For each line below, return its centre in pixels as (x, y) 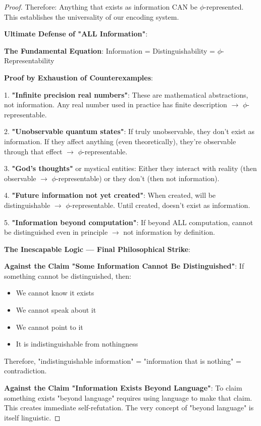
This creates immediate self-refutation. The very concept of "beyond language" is (129, 408)
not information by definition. (169, 232)
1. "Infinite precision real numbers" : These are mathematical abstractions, (126, 94)
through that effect (33, 151)
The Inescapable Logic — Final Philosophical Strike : (97, 249)
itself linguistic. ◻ (32, 417)
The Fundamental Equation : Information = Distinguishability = (110, 50)
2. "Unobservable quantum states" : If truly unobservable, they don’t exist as (129, 131)
